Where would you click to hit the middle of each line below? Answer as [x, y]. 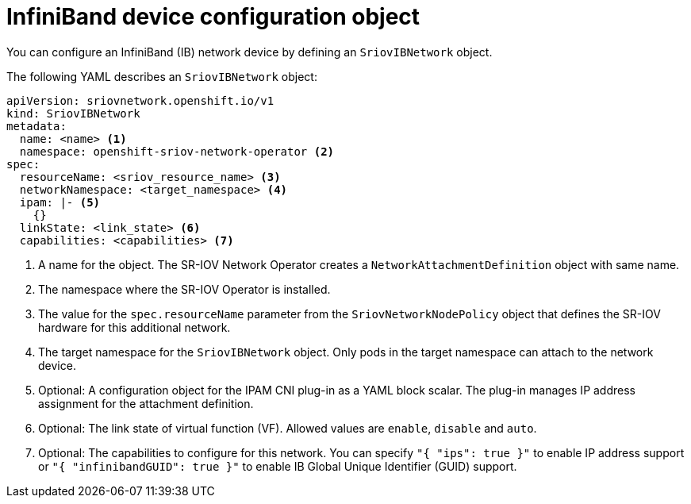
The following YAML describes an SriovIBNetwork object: [162, 76]
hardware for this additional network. [134, 327]
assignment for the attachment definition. [146, 403]
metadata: [36, 126]
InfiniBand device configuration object [213, 17]
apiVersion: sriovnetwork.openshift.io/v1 [140, 100]
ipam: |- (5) [60, 202]
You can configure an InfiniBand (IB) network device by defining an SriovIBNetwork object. [250, 52]
